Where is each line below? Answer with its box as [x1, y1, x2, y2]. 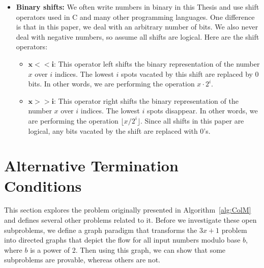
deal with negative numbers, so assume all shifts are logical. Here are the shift [16, 31, 259, 42]
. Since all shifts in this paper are [140, 115, 244, 126]
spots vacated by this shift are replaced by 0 [121, 68, 259, 79]
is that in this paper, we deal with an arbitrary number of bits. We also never [16, 21, 258, 32]
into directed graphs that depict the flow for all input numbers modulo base [4, 234, 241, 245]
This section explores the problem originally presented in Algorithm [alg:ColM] [4, 204, 251, 215]
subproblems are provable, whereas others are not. [4, 254, 160, 265]
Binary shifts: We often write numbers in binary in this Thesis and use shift [16, 2, 259, 12]
